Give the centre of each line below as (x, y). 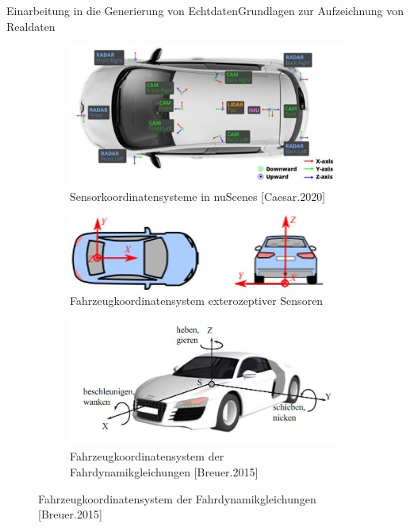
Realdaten (31, 26)
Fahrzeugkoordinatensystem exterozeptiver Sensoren (197, 301)
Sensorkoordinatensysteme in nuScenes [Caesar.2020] (198, 196)
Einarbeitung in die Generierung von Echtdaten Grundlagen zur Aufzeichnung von (205, 10)
